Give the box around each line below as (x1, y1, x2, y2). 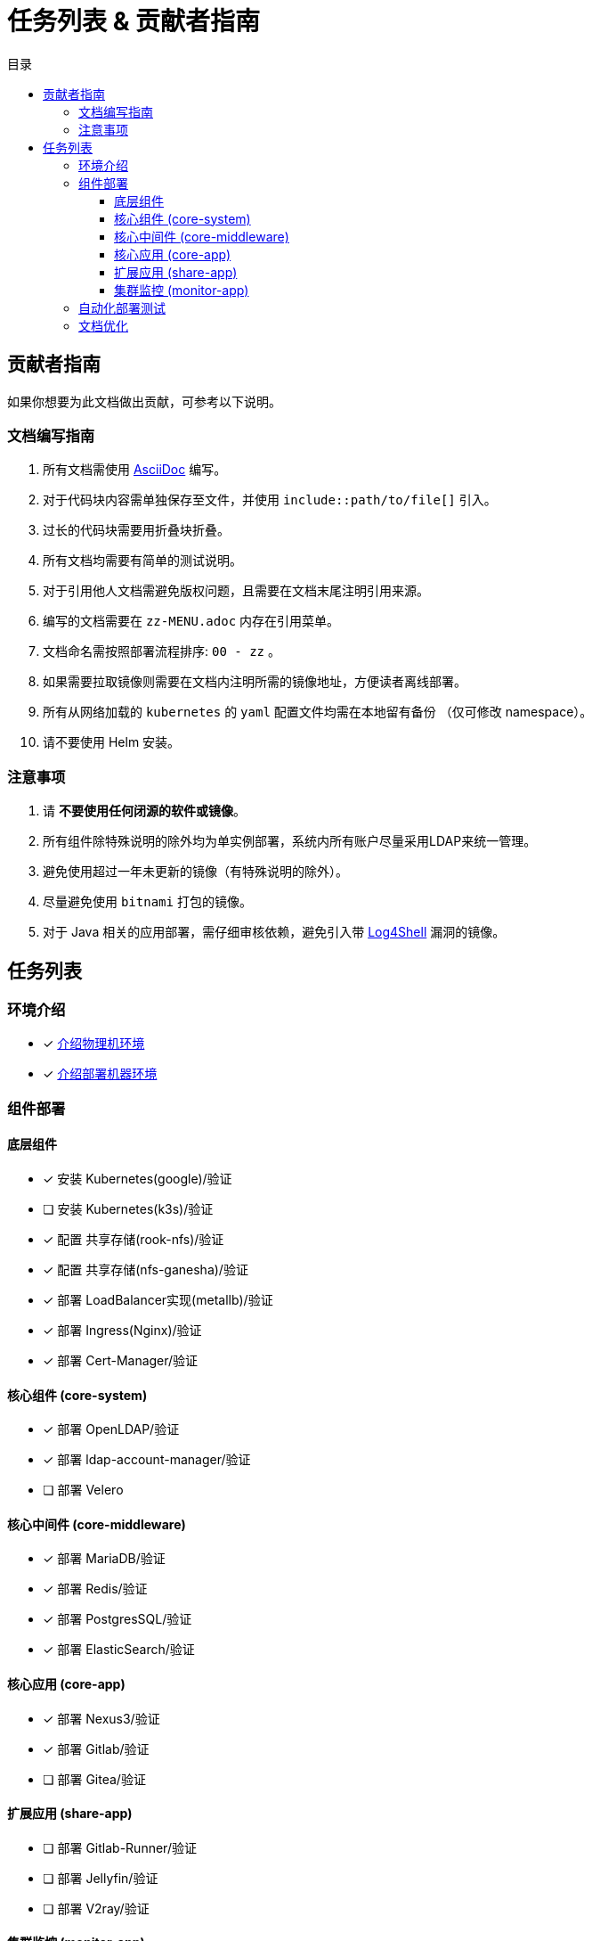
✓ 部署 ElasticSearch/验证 (43, 1642, 195, 1658)
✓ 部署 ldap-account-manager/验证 (43, 1452, 251, 1468)
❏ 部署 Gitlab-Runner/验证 (43, 1839, 197, 1855)
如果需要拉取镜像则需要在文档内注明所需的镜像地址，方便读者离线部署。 (43, 674, 466, 690)
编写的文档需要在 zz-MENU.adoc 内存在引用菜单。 (43, 613, 340, 629)
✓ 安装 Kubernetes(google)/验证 (43, 1170, 232, 1186)
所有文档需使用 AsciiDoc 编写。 (43, 462, 227, 478)
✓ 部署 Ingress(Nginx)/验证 (43, 1322, 202, 1338)
